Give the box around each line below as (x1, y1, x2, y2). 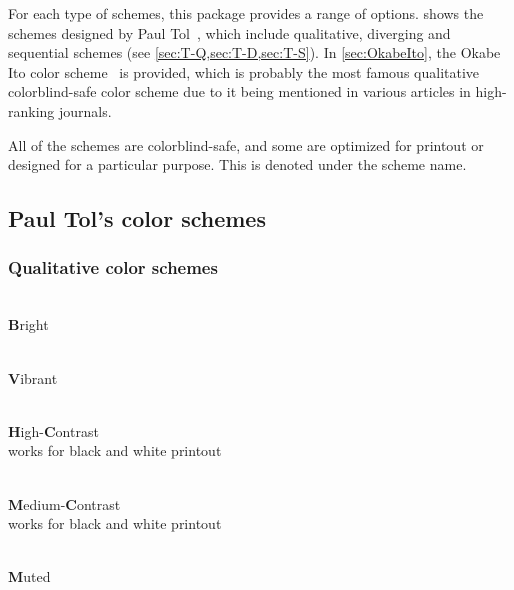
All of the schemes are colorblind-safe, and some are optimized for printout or (8, 134, 484, 155)
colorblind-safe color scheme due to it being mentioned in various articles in (8, 81, 471, 102)
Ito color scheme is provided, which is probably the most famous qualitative (8, 61, 480, 82)
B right (8, 314, 49, 335)
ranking (8, 100, 55, 121)
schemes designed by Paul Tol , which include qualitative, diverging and (8, 22, 451, 43)
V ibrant (8, 367, 58, 388)
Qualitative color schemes (8, 255, 218, 280)
